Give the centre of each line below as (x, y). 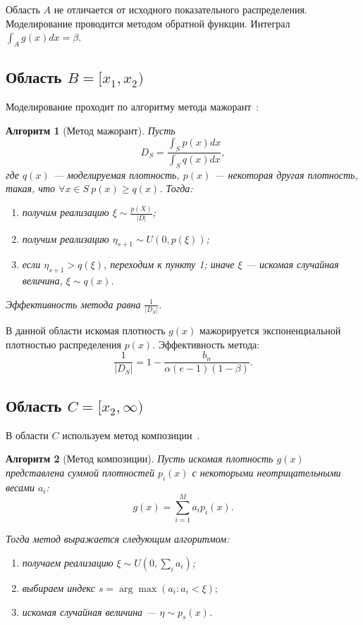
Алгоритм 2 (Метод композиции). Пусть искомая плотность (140, 459)
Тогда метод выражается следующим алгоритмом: (118, 539)
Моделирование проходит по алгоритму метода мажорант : (133, 107)
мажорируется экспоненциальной (270, 330)
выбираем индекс (59, 587)
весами (20, 487)
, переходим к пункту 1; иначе (169, 264)
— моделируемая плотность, (116, 174)
